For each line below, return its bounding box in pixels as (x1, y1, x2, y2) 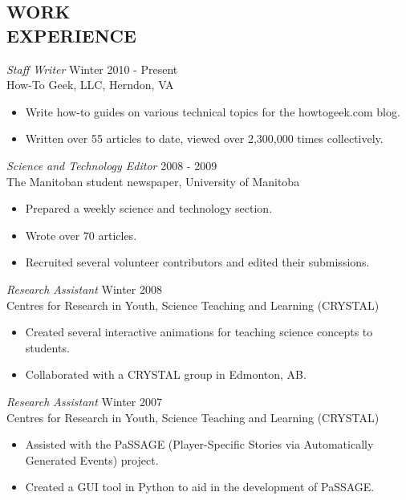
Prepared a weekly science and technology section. (25, 200, 273, 217)
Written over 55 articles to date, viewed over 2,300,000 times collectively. (25, 130, 384, 147)
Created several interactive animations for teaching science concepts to (25, 323, 373, 340)
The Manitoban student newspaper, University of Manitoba (6, 173, 300, 189)
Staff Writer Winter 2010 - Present (6, 60, 178, 77)
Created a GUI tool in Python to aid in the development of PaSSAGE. (25, 478, 375, 495)
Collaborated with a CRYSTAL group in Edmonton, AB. (25, 366, 307, 383)
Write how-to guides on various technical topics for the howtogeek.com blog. (25, 103, 400, 120)
